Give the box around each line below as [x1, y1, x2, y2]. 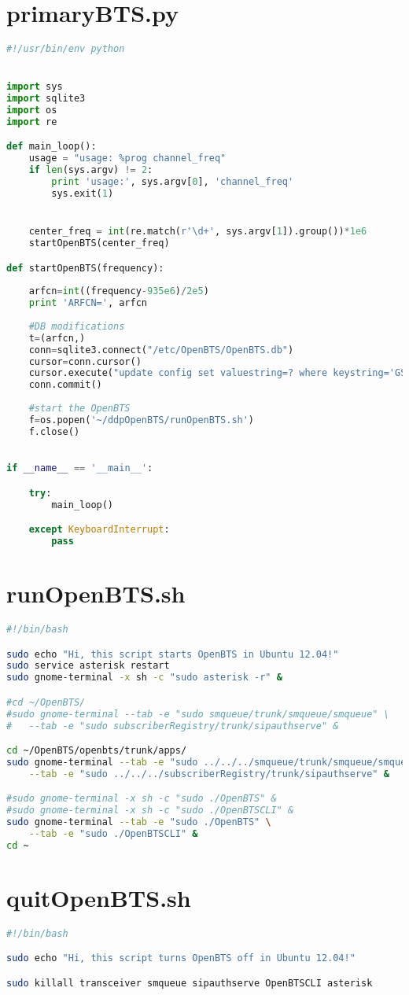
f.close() [28, 426, 80, 437]
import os [6, 105, 57, 116]
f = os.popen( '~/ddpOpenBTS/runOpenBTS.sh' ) [28, 414, 255, 426]
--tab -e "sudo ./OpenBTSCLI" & [28, 828, 198, 840]
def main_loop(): [6, 141, 97, 153]
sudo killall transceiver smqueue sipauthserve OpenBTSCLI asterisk [6, 977, 373, 989]
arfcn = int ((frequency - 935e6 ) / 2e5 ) [28, 286, 209, 297]
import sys [6, 81, 63, 93]
